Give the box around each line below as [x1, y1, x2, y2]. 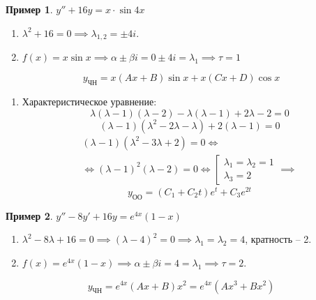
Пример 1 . [6, 2, 53, 16]
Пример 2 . [6, 208, 53, 223]
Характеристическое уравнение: [22, 94, 157, 109]
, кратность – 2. [245, 232, 312, 246]
